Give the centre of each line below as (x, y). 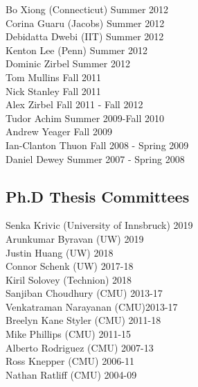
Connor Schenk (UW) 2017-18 (70, 266)
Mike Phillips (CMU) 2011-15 (69, 334)
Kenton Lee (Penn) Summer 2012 (76, 50)
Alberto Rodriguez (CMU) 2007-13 (80, 347)
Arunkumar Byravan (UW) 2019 (75, 238)
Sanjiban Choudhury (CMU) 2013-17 (84, 293)
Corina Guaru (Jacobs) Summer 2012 (85, 23)
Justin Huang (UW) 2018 (60, 252)
